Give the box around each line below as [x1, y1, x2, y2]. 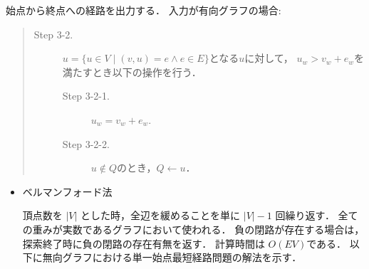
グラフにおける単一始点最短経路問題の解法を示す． [62, 250, 302, 265]
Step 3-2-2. [62, 136, 110, 151]
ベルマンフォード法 [22, 184, 113, 199]
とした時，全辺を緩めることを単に [80, 208, 241, 223]
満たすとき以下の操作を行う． [62, 64, 202, 79]
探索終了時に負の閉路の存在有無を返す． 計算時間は [22, 236, 265, 250]
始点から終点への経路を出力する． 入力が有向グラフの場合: [6, 3, 281, 17]
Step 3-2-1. [62, 88, 110, 103]
